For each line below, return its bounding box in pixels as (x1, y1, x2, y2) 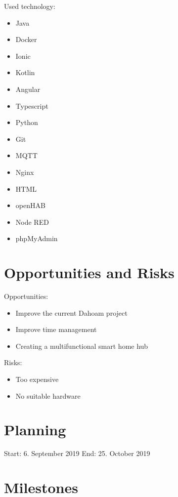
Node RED (15, 216, 49, 227)
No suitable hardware (15, 390, 81, 401)
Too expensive (15, 374, 59, 384)
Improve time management (15, 324, 97, 334)
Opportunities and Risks (4, 262, 175, 283)
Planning (4, 419, 66, 440)
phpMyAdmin (15, 233, 58, 244)
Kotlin (15, 67, 35, 78)
